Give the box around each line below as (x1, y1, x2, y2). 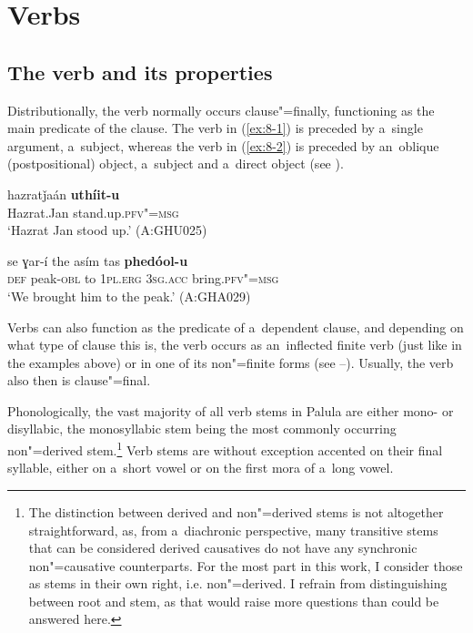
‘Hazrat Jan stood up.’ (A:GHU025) (7, 220, 207, 240)
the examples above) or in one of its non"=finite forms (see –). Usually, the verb (7, 352, 454, 372)
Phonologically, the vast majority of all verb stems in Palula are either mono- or (7, 401, 454, 420)
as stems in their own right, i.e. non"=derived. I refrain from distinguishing (28, 574, 448, 593)
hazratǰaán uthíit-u (7, 184, 120, 203)
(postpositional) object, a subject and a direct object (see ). (7, 154, 344, 173)
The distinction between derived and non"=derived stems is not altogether (28, 502, 444, 521)
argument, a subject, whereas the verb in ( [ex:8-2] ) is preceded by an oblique (7, 136, 439, 155)
